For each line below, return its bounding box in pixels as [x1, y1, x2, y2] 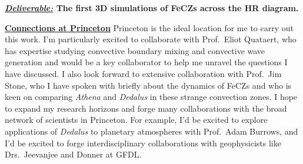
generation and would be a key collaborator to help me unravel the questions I [5, 56, 288, 68]
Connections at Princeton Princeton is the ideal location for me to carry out [5, 21, 294, 34]
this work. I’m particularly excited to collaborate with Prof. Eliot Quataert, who [5, 33, 297, 45]
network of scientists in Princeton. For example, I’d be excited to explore [5, 113, 268, 126]
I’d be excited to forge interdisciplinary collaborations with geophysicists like [5, 136, 281, 149]
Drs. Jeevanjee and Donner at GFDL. [5, 148, 142, 160]
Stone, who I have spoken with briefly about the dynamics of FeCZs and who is [5, 79, 292, 91]
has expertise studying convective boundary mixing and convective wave [5, 44, 265, 56]
